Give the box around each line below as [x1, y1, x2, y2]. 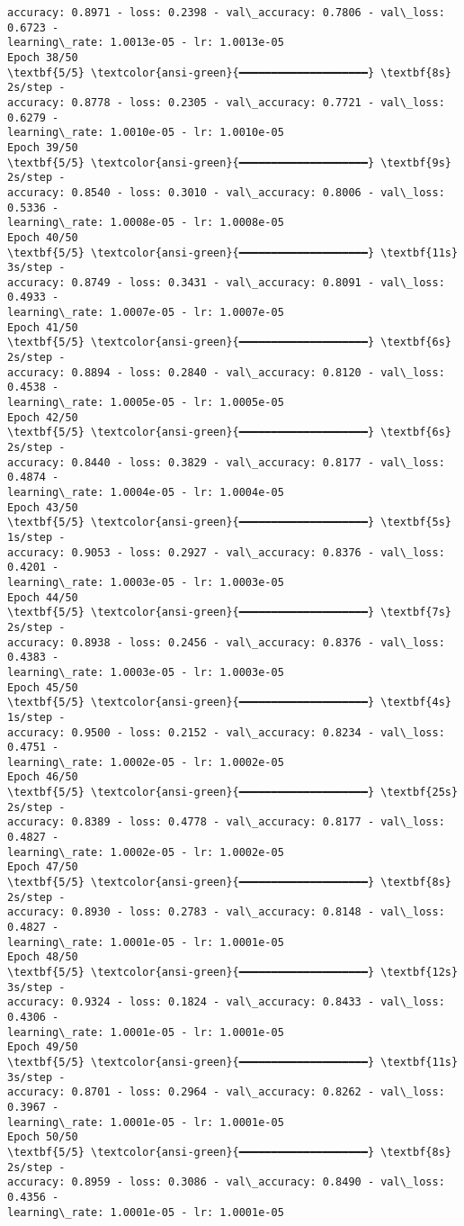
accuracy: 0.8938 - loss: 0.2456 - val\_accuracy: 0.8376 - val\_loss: [7, 636, 445, 649]
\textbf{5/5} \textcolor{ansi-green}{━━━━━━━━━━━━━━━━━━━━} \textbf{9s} [7, 156, 451, 169]
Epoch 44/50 [7, 590, 78, 604]
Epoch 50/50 [7, 1131, 78, 1144]
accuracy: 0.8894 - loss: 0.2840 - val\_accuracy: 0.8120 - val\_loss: [7, 365, 445, 379]
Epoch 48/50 [7, 951, 78, 964]
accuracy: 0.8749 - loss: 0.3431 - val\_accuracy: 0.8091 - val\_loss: [7, 275, 445, 289]
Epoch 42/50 [7, 410, 78, 424]
